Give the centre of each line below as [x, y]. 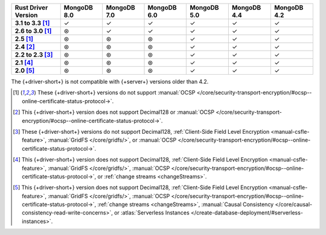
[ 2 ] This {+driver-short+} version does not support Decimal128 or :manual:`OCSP [114, 112]
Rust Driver [31, 8]
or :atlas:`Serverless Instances [152, 213]
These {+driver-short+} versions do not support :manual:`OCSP [116, 93]
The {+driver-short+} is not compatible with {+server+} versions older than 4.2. [110, 82]
